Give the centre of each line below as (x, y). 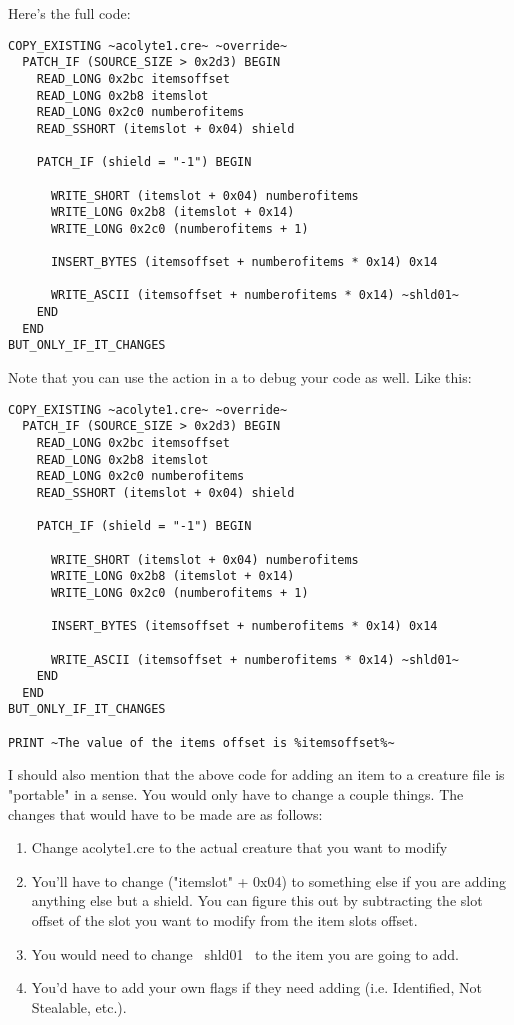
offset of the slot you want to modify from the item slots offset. (224, 920)
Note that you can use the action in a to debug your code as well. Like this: (240, 377)
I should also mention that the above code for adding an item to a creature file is (256, 774)
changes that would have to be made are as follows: (165, 813)
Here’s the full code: (69, 13)
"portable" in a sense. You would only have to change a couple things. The (236, 794)
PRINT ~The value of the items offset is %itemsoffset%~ (201, 742)
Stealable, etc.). (79, 1006)
